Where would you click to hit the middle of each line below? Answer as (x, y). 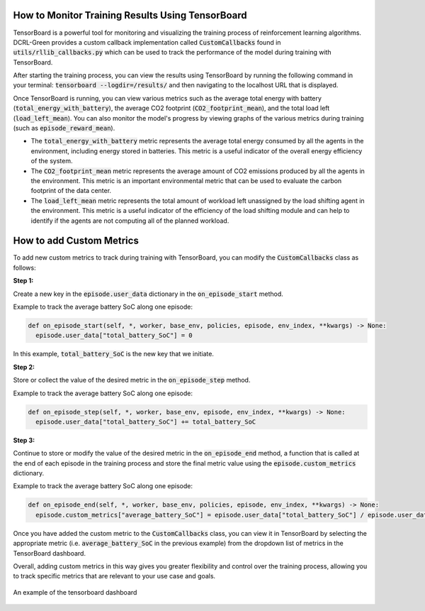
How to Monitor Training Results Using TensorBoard (130, 15)
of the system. (52, 161)
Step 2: (24, 367)
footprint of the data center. (71, 191)
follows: (24, 268)
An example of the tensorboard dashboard (75, 592)
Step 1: (23, 281)
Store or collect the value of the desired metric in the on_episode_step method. (132, 380)
